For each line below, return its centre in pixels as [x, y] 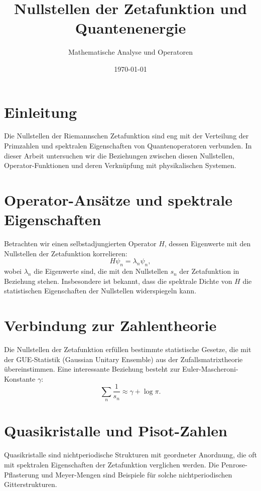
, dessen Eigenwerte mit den [208, 243]
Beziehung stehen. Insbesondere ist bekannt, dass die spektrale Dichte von [118, 281]
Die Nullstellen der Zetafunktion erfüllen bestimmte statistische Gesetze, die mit [128, 349]
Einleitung [41, 112]
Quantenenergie [130, 28]
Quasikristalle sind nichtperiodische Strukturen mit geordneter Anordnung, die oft [130, 455]
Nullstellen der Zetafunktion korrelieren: [66, 253]
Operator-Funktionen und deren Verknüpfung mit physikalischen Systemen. [120, 165]
